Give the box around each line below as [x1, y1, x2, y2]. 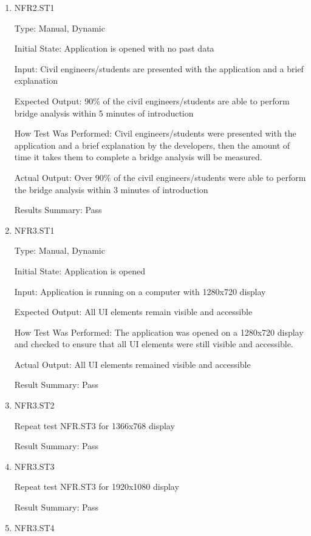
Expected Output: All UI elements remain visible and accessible [14, 305, 253, 318]
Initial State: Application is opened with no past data [14, 42, 214, 55]
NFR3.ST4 [14, 521, 55, 534]
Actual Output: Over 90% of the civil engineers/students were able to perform [14, 171, 306, 183]
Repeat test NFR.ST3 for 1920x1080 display [14, 480, 179, 493]
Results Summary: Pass [14, 203, 102, 216]
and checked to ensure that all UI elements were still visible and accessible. [14, 338, 293, 350]
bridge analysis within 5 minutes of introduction [14, 106, 194, 119]
